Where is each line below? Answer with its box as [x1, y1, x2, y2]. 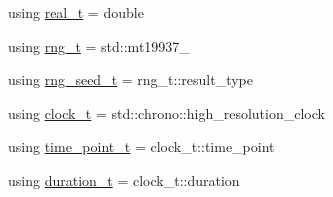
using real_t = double [8, 2, 144, 22]
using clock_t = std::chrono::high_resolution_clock [8, 102, 325, 123]
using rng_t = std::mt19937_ [8, 35, 190, 56]
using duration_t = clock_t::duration [8, 169, 240, 190]
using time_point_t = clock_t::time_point [8, 136, 275, 157]
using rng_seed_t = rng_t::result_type [8, 69, 253, 90]
